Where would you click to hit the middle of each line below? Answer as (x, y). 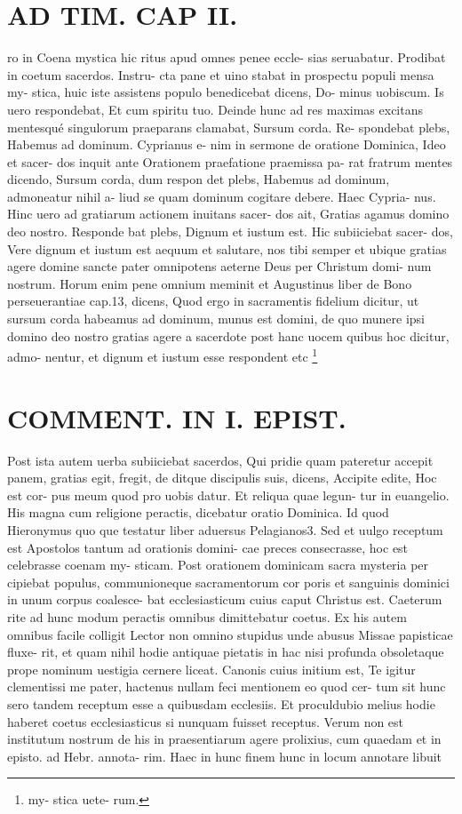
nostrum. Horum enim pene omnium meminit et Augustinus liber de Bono (210, 283)
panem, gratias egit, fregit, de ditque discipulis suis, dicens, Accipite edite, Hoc (222, 478)
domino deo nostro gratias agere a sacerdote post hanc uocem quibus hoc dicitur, (228, 335)
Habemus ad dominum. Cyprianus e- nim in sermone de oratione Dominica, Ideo (227, 144)
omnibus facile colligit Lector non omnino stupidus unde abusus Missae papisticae (230, 634)
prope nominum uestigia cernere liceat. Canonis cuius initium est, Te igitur (211, 669)
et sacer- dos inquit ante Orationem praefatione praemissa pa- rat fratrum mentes (230, 161)
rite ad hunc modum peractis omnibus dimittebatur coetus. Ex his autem (207, 616)
